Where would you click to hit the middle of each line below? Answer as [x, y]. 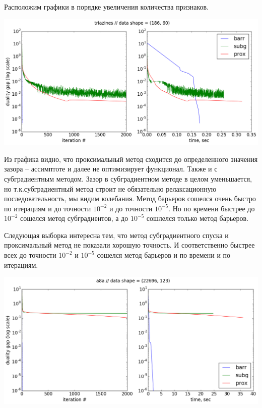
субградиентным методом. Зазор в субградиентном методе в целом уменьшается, [128, 178]
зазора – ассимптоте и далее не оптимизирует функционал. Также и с [111, 169]
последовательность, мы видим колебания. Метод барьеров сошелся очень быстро [130, 198]
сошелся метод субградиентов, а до [74, 218]
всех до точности [30, 255]
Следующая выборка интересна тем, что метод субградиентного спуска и [116, 235]
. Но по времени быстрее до [212, 208]
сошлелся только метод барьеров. [198, 218]
